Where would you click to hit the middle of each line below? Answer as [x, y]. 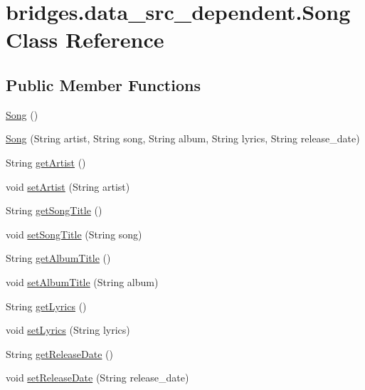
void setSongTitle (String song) [74, 234]
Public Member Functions [103, 84]
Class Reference [85, 39]
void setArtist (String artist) [68, 186]
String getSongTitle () [54, 210]
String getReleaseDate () [60, 353]
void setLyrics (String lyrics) [68, 330]
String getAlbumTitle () [58, 258]
